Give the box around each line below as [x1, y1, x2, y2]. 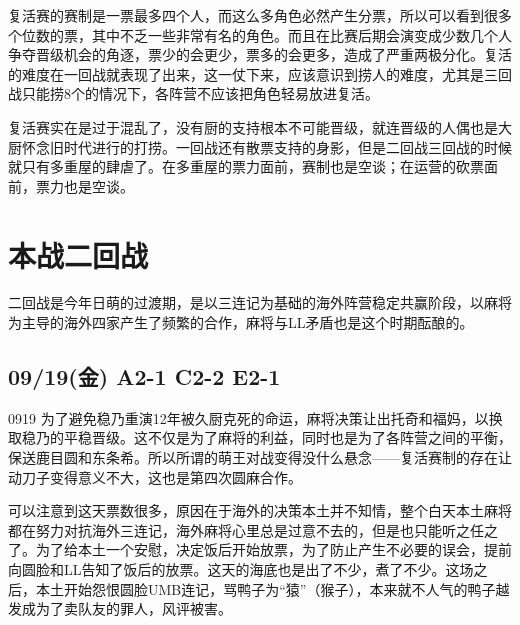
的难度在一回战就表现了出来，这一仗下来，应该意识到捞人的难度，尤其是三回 [8, 63, 512, 84]
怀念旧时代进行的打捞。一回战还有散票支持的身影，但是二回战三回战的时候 [21, 136, 512, 157]
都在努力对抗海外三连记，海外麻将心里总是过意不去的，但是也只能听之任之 [8, 519, 498, 540]
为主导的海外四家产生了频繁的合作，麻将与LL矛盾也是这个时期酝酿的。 [8, 312, 474, 333]
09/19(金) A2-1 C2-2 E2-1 [8, 361, 281, 392]
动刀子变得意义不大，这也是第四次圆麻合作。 [8, 466, 302, 487]
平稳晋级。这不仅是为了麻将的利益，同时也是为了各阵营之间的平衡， [63, 427, 512, 448]
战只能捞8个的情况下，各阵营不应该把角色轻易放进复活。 [8, 83, 379, 104]
